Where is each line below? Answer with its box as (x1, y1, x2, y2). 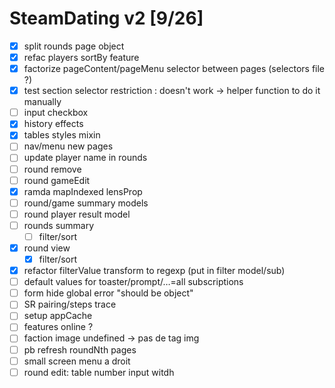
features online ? (23, 321, 94, 333)
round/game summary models (23, 197, 149, 209)
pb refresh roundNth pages (23, 343, 137, 356)
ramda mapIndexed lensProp (23, 185, 143, 197)
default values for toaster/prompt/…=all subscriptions (23, 276, 244, 288)
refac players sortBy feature (23, 52, 140, 63)
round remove (23, 163, 82, 175)
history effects (23, 118, 84, 130)
